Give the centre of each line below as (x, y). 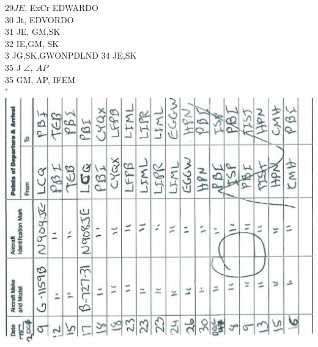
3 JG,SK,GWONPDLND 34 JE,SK (71, 55)
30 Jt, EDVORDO (39, 19)
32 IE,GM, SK (32, 43)
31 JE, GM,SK (33, 31)
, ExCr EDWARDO (61, 7)
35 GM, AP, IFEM (40, 79)
